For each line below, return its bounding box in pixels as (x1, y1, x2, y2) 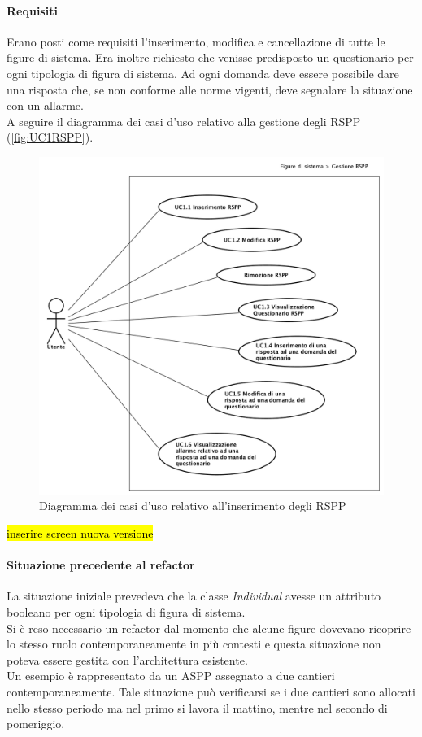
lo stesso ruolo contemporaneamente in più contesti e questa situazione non (7, 635, 381, 652)
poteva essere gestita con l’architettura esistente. (7, 651, 248, 668)
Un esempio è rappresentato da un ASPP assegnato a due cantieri (7, 667, 335, 684)
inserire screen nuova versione (7, 525, 154, 542)
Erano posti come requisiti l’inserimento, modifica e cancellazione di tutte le (7, 33, 385, 50)
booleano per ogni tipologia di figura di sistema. (7, 604, 246, 621)
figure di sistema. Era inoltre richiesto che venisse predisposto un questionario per (7, 49, 414, 66)
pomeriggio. (7, 715, 65, 732)
